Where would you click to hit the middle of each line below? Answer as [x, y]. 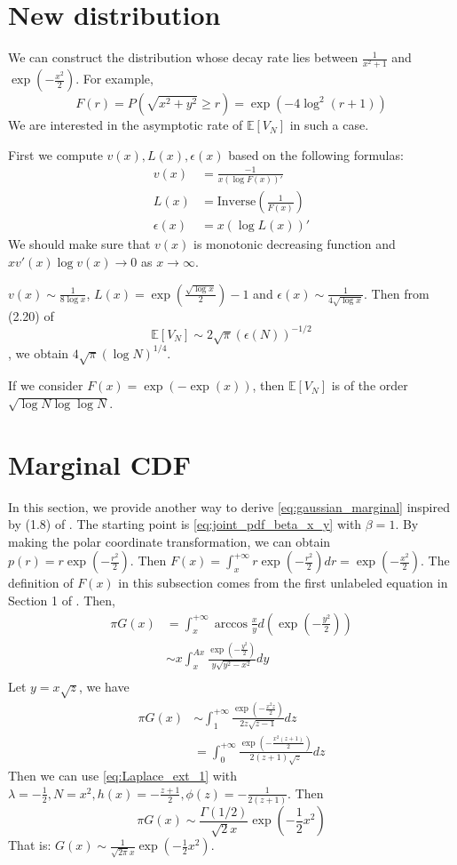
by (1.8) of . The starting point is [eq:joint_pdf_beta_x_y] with [185, 524]
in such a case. [329, 125]
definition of [41, 583]
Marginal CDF [99, 464]
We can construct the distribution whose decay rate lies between [183, 57]
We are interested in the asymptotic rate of [126, 125]
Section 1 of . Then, [62, 601]
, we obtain [39, 352]
